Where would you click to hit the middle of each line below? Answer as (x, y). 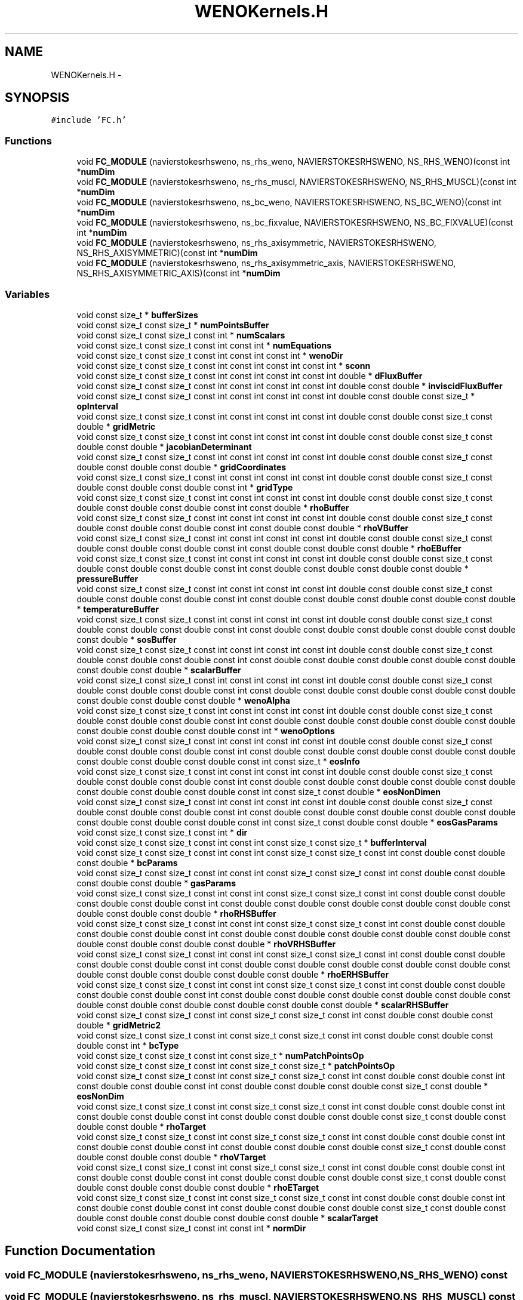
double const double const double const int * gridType (185, 487)
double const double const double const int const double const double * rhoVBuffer (243, 528)
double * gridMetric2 (119, 1025)
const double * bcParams (127, 862)
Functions (28, 141)
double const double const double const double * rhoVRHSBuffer (206, 944)
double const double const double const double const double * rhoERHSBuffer (233, 974)
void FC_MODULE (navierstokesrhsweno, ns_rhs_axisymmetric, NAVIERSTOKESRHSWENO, (256, 243)
